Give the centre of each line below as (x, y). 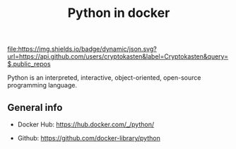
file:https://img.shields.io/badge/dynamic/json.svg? (82, 49)
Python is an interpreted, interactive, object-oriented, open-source (104, 78)
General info (35, 107)
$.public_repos (29, 64)
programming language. (42, 85)
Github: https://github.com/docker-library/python (89, 138)
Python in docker (119, 13)
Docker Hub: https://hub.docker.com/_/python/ (85, 124)
